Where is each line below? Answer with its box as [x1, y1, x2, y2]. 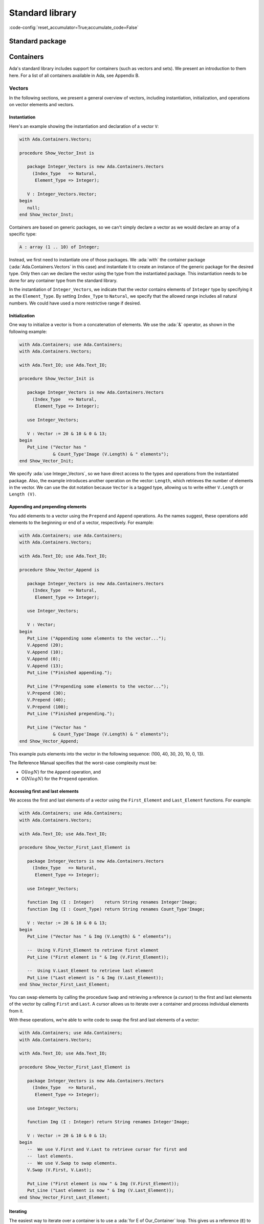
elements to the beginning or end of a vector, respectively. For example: [9, 519, 154, 526]
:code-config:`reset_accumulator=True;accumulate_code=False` [9, 24, 139, 30]
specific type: [9, 231, 37, 237]
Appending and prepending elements [9, 504, 87, 510]
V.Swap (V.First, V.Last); [27, 1167, 92, 1173]
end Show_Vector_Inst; [19, 212, 74, 217]
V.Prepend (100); [27, 704, 68, 709]
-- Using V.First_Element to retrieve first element [27, 947, 159, 953]
